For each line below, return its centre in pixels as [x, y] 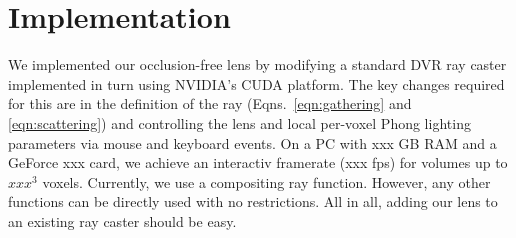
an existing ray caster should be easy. [122, 220]
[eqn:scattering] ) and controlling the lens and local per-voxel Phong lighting [239, 122]
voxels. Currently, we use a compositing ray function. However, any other [266, 181]
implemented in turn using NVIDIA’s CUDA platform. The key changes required [256, 83]
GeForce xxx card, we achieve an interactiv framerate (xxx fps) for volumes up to [258, 162]
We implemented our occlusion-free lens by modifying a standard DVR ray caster [257, 64]
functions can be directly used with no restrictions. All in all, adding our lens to [253, 201]
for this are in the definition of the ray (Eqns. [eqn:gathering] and [210, 103]
